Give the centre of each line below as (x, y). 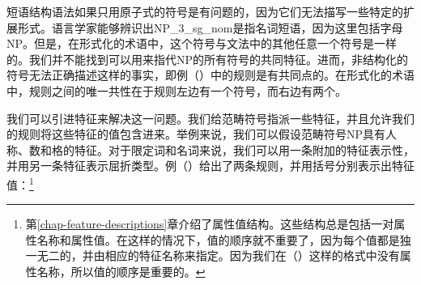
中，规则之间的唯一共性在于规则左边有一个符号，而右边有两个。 (176, 90)
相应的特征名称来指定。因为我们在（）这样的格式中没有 (252, 255)
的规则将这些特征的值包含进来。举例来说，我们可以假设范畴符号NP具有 (196, 134)
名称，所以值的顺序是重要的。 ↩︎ (121, 271)
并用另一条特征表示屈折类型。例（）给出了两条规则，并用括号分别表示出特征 (210, 166)
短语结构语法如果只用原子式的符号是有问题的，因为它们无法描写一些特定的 (205, 11)
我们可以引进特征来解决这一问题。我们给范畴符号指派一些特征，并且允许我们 (210, 118)
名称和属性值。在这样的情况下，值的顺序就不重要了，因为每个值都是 (218, 239)
